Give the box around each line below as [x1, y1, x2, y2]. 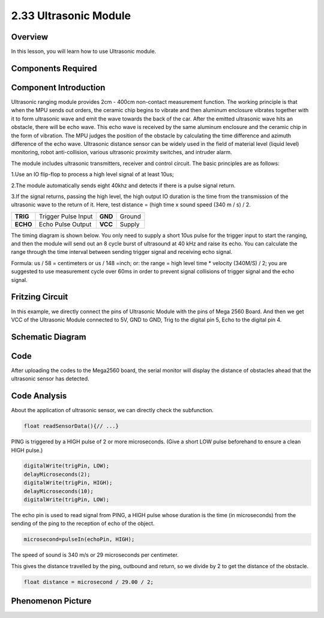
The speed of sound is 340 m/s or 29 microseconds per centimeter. [11, 551, 179, 559]
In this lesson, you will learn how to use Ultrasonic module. [11, 48, 157, 55]
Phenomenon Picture [11, 596, 92, 606]
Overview [11, 32, 49, 42]
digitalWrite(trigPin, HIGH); [23, 479, 113, 486]
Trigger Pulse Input [39, 212, 93, 220]
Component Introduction [11, 82, 106, 92]
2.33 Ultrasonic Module [11, 9, 131, 22]
